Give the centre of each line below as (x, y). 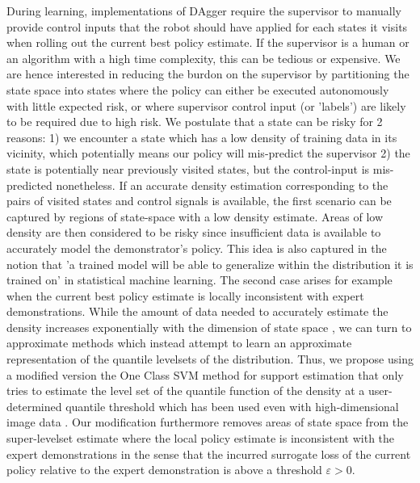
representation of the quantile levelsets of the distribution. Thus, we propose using (210, 359)
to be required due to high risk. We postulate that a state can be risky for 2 (195, 122)
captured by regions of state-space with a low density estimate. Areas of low (195, 216)
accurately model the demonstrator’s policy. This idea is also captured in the (197, 248)
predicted (29, 185)
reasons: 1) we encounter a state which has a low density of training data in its (202, 137)
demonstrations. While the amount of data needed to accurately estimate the (197, 311)
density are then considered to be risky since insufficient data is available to (194, 232)
